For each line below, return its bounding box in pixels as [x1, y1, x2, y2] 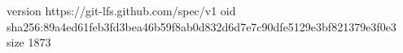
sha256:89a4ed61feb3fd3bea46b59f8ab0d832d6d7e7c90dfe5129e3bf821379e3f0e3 [7, 18, 396, 35]
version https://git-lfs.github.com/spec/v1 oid [7, 2, 236, 18]
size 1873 [7, 34, 51, 51]
